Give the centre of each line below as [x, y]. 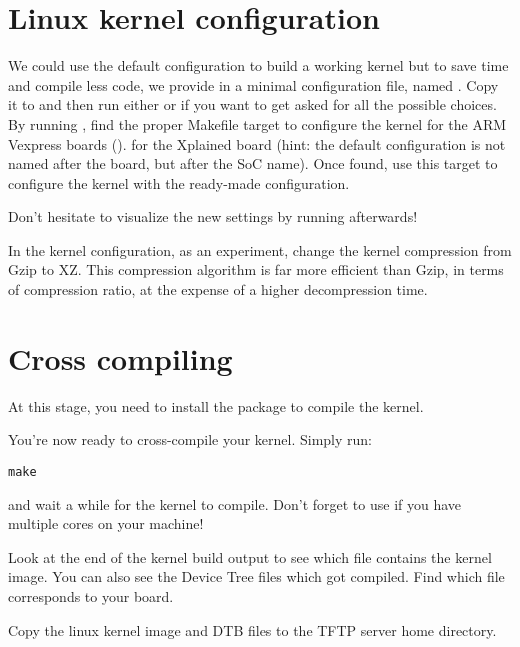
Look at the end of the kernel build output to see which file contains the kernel [250, 556]
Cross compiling [120, 357]
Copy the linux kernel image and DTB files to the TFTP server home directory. [252, 629]
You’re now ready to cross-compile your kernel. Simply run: [190, 439]
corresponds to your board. [91, 596]
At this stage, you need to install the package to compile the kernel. [216, 405]
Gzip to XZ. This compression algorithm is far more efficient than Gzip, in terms [256, 269]
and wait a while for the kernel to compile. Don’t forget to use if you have [235, 503]
